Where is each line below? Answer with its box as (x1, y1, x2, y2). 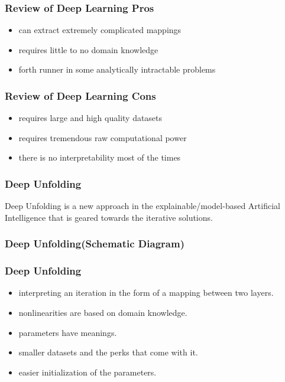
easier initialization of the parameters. (18, 365, 157, 378)
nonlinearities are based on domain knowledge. (18, 306, 187, 319)
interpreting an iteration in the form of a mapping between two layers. (18, 286, 274, 299)
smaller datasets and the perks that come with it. (18, 346, 198, 358)
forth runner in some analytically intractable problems (18, 63, 216, 76)
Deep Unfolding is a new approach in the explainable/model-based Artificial (5, 200, 280, 212)
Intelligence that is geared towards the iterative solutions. (5, 211, 213, 223)
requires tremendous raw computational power (18, 131, 187, 143)
